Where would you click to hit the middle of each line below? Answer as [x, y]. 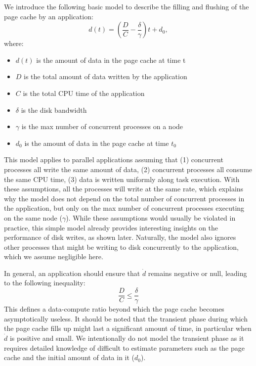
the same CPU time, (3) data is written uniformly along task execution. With [122, 179]
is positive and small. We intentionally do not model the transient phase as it [127, 338]
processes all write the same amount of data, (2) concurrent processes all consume [128, 169]
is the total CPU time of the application [84, 93]
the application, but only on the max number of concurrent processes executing [124, 208]
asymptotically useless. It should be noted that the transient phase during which [126, 318]
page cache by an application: [49, 16]
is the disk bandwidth [54, 110]
